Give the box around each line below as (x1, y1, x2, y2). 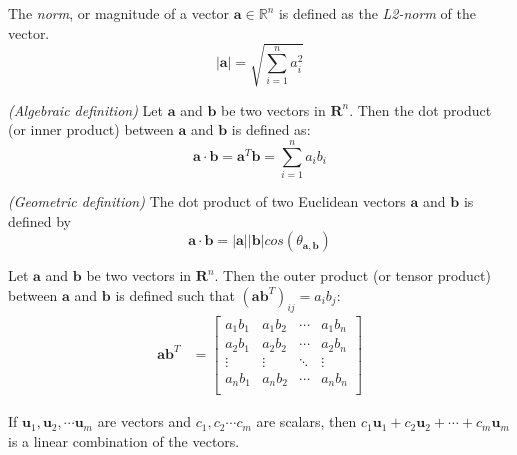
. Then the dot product (349, 99, 492, 120)
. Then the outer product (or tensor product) (214, 265, 491, 286)
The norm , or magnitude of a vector (8, 3, 230, 23)
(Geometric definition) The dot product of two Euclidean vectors (8, 191, 406, 212)
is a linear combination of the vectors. (8, 430, 240, 451)
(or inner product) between (8, 119, 174, 140)
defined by (8, 210, 72, 231)
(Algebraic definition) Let (8, 99, 163, 120)
